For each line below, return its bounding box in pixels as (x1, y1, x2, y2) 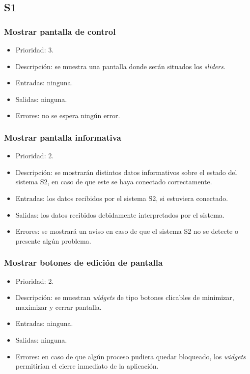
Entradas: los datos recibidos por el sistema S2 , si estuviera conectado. (15, 193, 228, 203)
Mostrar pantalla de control (4, 25, 116, 37)
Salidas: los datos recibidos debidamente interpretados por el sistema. (15, 209, 224, 220)
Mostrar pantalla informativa (4, 131, 121, 143)
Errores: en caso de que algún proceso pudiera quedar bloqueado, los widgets (15, 351, 246, 361)
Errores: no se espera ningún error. (15, 110, 120, 121)
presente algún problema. (15, 235, 91, 246)
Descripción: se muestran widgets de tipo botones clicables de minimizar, (15, 292, 234, 302)
